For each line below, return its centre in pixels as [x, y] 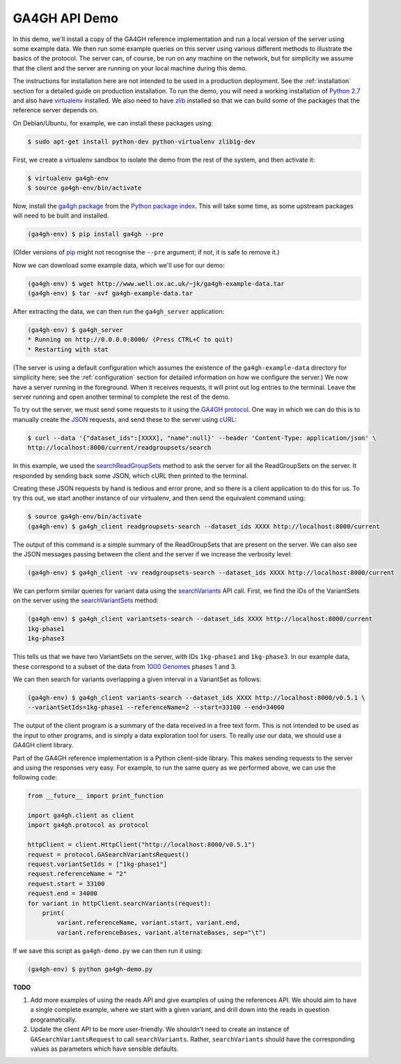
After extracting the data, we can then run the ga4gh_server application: [119, 312]
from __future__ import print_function [95, 796]
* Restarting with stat [68, 349]
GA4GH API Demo [65, 18]
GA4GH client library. [43, 745]
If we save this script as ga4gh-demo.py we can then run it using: [108, 950]
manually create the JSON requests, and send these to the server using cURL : [125, 419]
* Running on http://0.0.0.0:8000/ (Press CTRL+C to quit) [130, 340]
